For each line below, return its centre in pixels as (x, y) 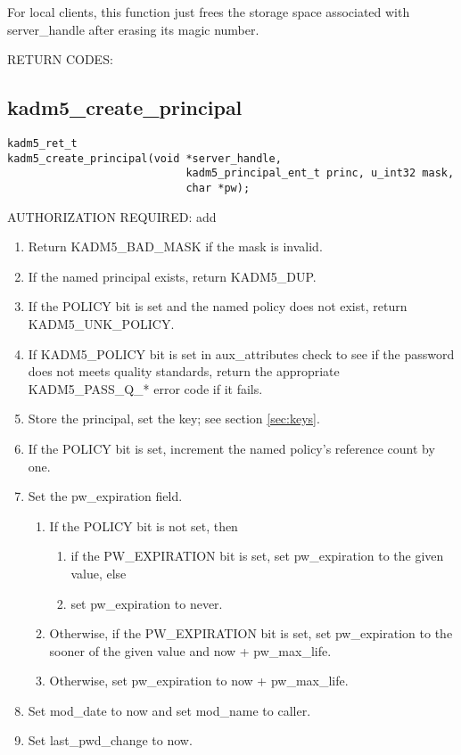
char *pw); (218, 188)
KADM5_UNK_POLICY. (101, 323)
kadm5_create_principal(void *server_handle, (144, 158)
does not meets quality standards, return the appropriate (184, 371)
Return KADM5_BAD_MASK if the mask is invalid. (175, 246)
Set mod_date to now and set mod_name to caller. (169, 710)
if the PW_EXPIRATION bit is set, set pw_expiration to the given (257, 556)
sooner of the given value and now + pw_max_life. (190, 650)
